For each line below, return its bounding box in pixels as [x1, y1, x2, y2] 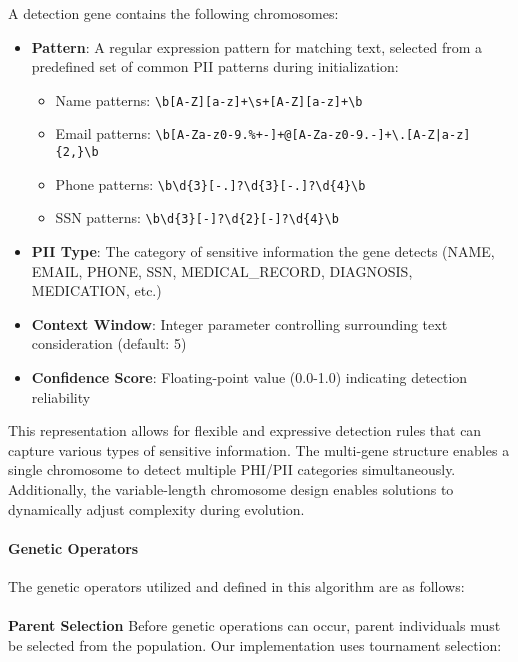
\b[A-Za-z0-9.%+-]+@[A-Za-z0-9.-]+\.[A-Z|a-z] [155, 128, 471, 143]
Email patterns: [55, 123, 151, 144]
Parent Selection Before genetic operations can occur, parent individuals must [8, 615, 501, 636]
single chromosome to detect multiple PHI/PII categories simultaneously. [8, 459, 456, 480]
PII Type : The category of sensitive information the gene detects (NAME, [31, 241, 495, 262]
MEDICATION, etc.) [31, 280, 162, 301]
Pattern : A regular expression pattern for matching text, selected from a [31, 36, 482, 57]
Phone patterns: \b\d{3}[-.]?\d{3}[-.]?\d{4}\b [55, 173, 366, 194]
